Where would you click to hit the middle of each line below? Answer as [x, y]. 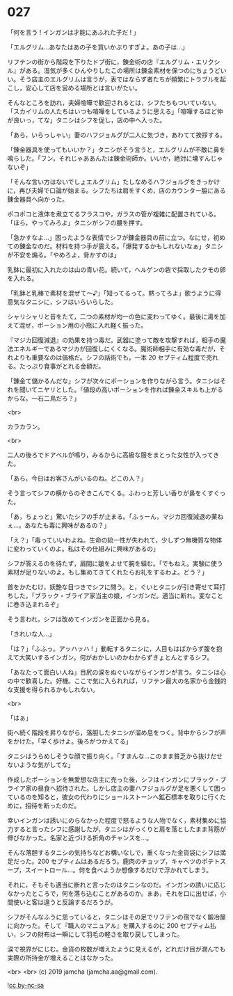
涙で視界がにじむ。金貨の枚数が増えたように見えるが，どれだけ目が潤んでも [116, 949]
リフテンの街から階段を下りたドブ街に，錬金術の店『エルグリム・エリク [111, 62]
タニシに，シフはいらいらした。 [71, 302]
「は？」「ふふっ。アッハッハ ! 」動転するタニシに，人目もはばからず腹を [112, 648]
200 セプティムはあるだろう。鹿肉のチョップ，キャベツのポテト [129, 861]
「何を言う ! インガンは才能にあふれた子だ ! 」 [73, 32]
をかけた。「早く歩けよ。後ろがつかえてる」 [70, 741]
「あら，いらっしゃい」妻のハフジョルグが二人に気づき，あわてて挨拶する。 [117, 135]
